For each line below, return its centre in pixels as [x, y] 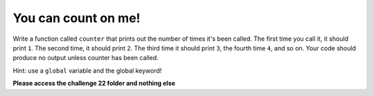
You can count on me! [77, 18]
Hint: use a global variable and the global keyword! [87, 70]
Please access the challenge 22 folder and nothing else [94, 84]
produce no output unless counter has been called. [86, 58]
